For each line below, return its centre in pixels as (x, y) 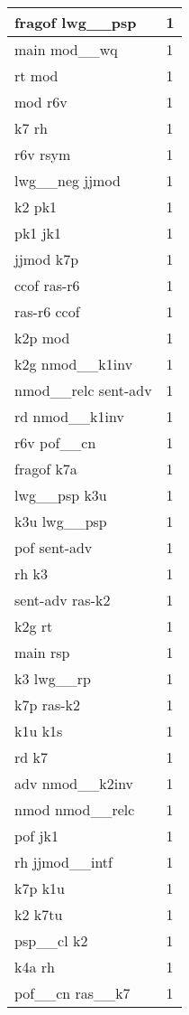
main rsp (42, 652)
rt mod (36, 75)
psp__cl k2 (51, 940)
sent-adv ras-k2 (63, 600)
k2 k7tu (39, 914)
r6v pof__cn (55, 442)
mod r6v (41, 102)
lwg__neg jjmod (67, 180)
